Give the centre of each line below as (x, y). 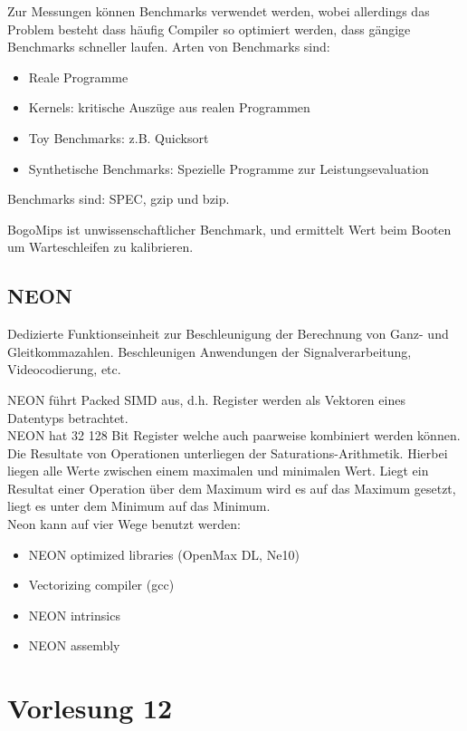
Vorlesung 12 (90, 708)
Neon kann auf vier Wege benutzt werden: (124, 524)
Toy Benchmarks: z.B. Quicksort (119, 137)
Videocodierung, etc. (64, 369)
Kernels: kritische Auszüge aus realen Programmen (169, 107)
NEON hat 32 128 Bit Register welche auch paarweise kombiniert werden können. (234, 435)
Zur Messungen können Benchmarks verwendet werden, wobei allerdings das (219, 11)
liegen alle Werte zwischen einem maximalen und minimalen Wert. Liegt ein (218, 471)
